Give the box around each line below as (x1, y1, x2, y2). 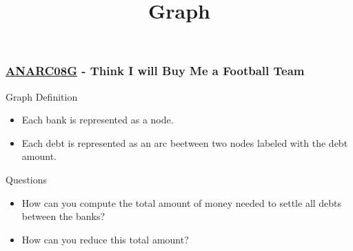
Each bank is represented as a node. (21, 112, 174, 127)
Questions (6, 172, 48, 187)
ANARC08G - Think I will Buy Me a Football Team (6, 62, 305, 79)
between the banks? (21, 209, 105, 223)
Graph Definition (6, 89, 78, 103)
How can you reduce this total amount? (21, 232, 189, 246)
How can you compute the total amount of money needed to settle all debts (21, 195, 342, 210)
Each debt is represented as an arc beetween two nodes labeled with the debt (21, 135, 348, 150)
